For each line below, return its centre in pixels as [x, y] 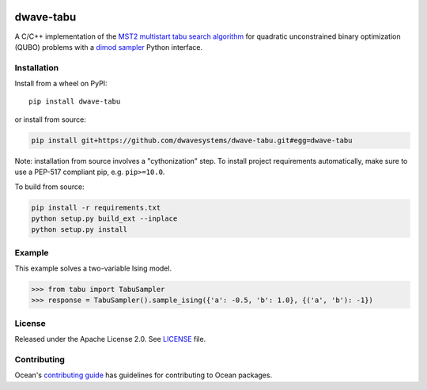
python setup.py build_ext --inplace [104, 218]
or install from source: [50, 119]
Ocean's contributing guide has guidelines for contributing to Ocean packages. [144, 375]
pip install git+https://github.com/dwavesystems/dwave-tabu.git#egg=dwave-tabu [192, 140]
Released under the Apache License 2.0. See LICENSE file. [110, 339]
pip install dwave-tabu [75, 102]
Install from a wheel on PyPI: [61, 84]
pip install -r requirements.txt [96, 207]
